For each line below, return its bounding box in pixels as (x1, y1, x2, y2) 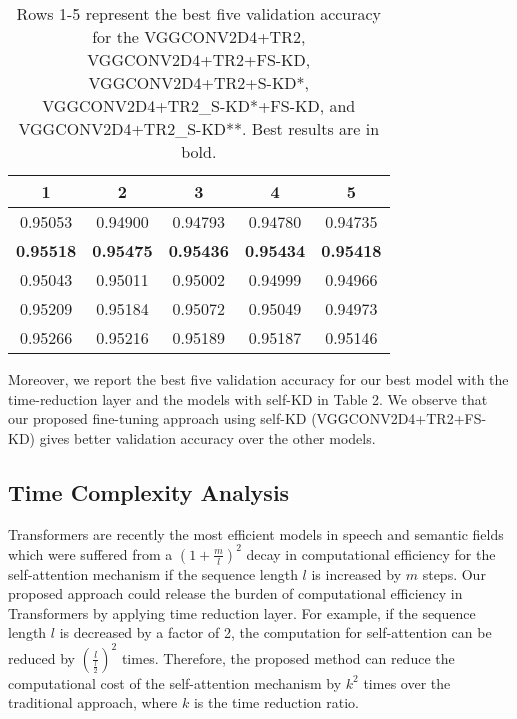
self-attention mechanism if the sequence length (8, 563, 298, 584)
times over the (363, 672, 451, 693)
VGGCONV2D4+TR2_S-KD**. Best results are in (18, 117, 380, 140)
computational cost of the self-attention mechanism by (8, 672, 342, 693)
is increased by (311, 563, 402, 584)
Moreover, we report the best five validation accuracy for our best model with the (8, 369, 509, 389)
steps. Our (422, 563, 486, 584)
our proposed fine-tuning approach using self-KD (8, 408, 307, 429)
